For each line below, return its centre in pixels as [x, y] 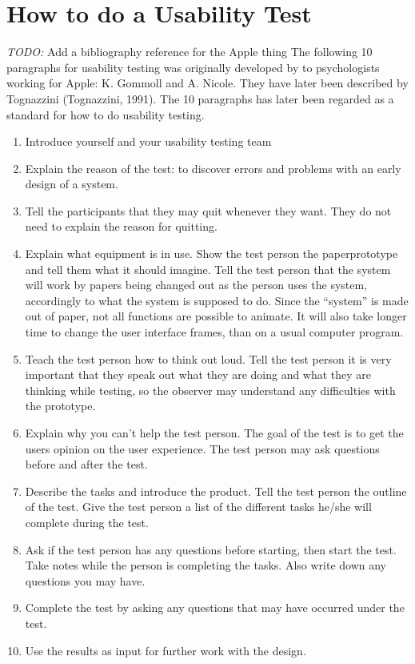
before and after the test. [86, 464]
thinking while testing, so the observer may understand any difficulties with [210, 390]
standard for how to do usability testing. [106, 114]
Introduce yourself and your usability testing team [148, 141]
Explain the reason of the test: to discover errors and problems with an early [213, 168]
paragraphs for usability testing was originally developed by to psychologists [193, 67]
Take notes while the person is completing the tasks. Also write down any [206, 565]
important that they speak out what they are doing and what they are [198, 374]
